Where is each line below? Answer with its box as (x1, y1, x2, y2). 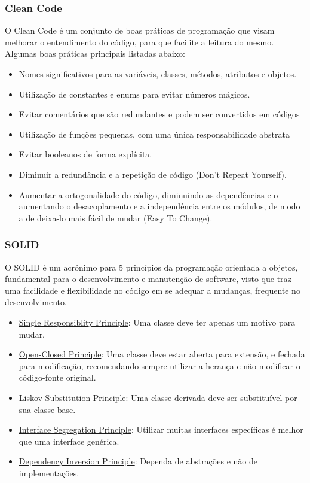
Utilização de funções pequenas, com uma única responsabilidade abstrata (19, 127, 290, 140)
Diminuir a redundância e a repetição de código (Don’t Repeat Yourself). (19, 168, 287, 180)
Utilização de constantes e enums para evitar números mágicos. (19, 87, 250, 100)
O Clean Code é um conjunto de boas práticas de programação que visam (5, 24, 275, 37)
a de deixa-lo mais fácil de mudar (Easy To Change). (19, 211, 213, 224)
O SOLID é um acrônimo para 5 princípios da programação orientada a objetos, (5, 260, 298, 273)
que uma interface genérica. (19, 435, 119, 447)
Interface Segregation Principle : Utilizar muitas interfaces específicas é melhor (19, 423, 303, 436)
